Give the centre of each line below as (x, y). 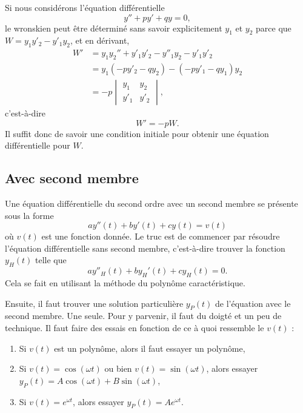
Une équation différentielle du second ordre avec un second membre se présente (151, 203)
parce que (274, 28)
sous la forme (29, 215)
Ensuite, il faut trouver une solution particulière (94, 303)
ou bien (118, 368)
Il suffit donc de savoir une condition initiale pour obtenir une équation (137, 133)
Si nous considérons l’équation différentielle (85, 7)
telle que (51, 260)
